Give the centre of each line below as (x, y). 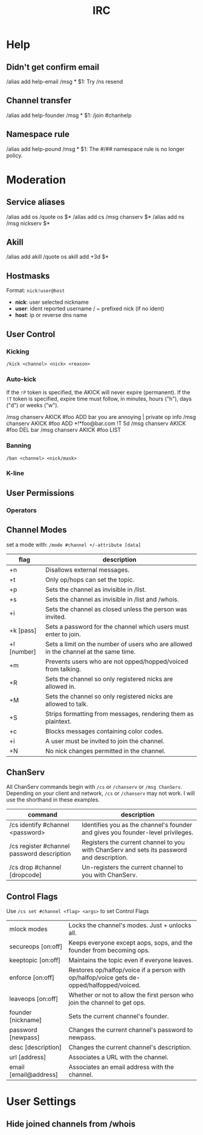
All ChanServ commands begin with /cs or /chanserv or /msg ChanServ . (94, 787)
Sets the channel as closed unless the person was (116, 609)
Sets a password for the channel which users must (117, 626)
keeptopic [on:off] (35, 960)
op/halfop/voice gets (98, 978)
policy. (14, 155)
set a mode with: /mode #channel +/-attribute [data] (74, 544)
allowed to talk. (67, 704)
